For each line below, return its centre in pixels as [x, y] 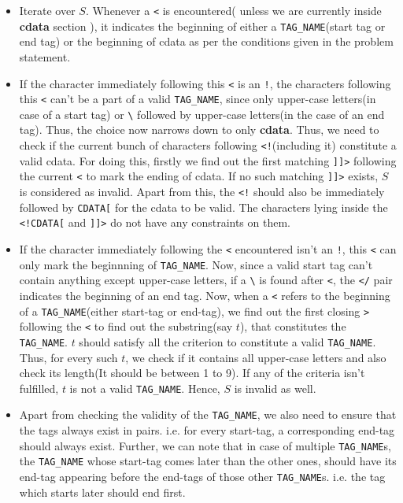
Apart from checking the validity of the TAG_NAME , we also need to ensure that [208, 414]
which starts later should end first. [102, 492]
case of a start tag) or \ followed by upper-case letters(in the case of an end [202, 114]
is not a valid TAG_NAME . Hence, [145, 388]
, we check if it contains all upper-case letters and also [256, 357]
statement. [45, 56]
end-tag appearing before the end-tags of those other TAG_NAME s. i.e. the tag [202, 476]
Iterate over [47, 10]
